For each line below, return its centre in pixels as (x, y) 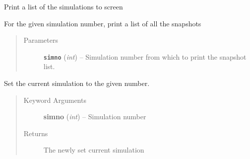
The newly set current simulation (94, 150)
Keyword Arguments (55, 100)
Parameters (41, 40)
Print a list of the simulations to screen (63, 6)
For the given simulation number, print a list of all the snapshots (103, 23)
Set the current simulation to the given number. (77, 83)
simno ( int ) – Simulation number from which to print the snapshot (145, 56)
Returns (36, 133)
